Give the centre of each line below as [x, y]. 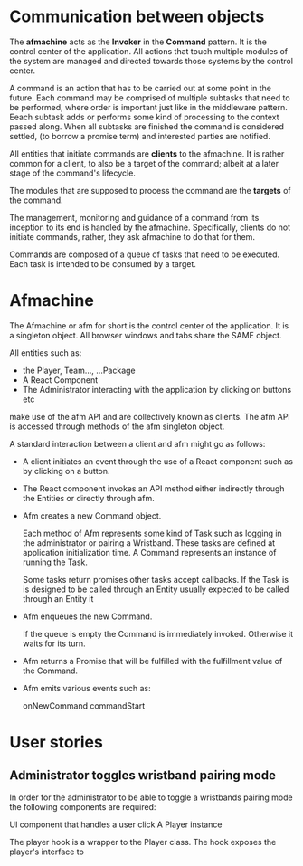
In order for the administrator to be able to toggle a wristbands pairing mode [151, 797]
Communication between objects [137, 17]
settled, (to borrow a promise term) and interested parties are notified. [140, 136]
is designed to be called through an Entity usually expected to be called [156, 589]
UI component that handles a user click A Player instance [116, 824]
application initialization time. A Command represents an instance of [149, 552]
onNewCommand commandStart [84, 705]
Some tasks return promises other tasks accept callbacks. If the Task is [156, 579]
